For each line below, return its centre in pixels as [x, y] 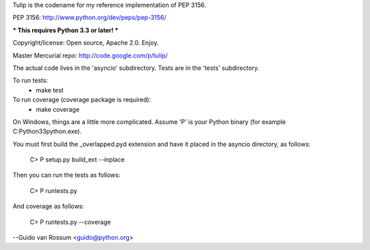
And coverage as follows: [49, 206]
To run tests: [30, 80]
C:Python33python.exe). [47, 132]
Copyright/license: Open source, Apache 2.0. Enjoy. [86, 43]
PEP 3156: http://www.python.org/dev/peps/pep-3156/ [90, 18]
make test [50, 90]
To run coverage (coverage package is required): [82, 100]
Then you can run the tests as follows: [66, 175]
